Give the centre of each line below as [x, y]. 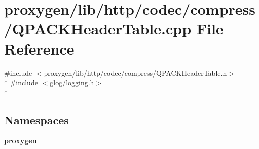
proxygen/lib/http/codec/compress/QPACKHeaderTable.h [135, 72]
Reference [39, 48]
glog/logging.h [72, 83]
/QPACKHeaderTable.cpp [98, 29]
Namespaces [36, 119]
